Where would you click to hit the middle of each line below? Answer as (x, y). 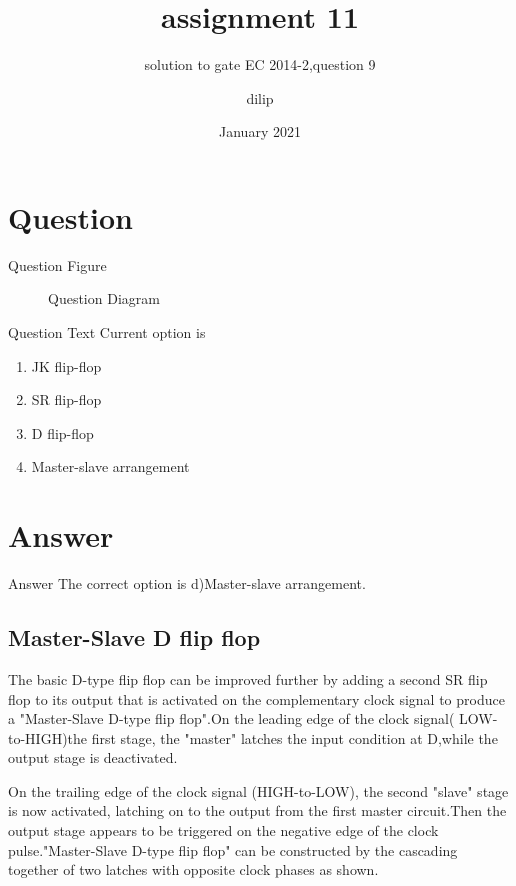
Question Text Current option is (107, 332)
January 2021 (260, 131)
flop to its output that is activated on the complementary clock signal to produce (256, 698)
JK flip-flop (66, 365)
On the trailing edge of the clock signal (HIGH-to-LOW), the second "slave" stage (258, 790)
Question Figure (57, 264)
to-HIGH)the (48, 737)
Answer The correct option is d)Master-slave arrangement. (187, 583)
